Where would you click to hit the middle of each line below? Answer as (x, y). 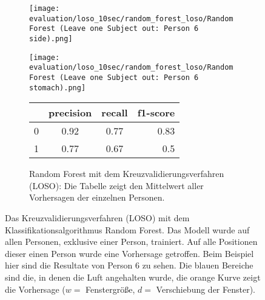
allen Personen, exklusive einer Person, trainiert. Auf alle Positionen (131, 242)
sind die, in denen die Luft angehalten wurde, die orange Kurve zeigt (133, 277)
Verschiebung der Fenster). (206, 289)
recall (115, 113)
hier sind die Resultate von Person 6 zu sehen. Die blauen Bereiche (129, 265)
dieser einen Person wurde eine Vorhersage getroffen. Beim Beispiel (129, 253)
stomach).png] (58, 88)
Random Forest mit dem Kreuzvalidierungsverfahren (127, 174)
